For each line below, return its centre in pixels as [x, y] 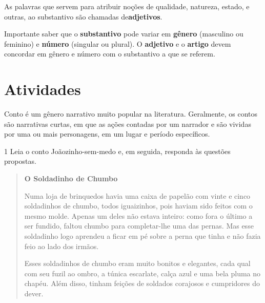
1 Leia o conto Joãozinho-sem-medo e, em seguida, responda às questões [117, 151]
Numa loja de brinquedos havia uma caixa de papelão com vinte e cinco [137, 195]
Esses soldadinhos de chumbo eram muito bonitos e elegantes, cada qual [137, 263]
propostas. [20, 161]
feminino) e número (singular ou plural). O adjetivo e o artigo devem [118, 43]
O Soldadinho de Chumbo [71, 178]
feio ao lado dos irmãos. [62, 246]
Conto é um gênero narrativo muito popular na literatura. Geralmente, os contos [131, 114]
